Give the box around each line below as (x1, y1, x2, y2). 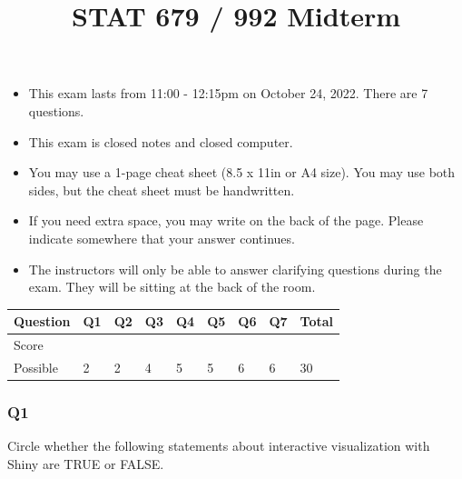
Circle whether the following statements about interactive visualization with (7, 436, 430, 455)
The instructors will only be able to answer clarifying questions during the (28, 259, 442, 278)
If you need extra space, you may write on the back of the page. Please (28, 211, 424, 230)
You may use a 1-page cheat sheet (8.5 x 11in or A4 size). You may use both (28, 163, 456, 182)
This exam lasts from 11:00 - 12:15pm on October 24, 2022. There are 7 (28, 84, 428, 103)
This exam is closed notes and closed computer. (28, 132, 293, 151)
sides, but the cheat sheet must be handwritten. (28, 180, 295, 199)
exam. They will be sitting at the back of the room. (28, 277, 316, 296)
